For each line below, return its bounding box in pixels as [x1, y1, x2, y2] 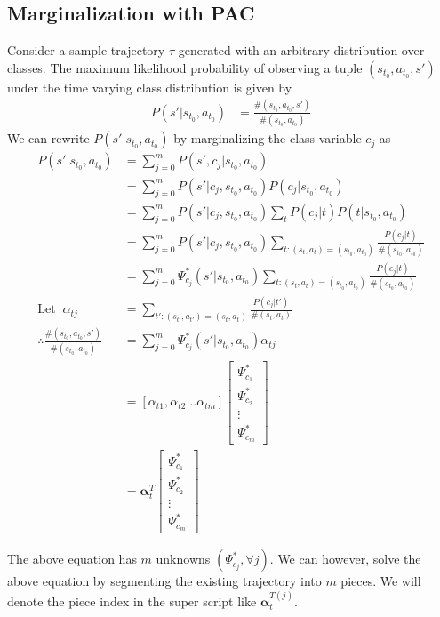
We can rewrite [7, 129, 90, 148]
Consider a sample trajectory [7, 41, 165, 60]
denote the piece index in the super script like [7, 591, 257, 610]
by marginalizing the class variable [173, 129, 362, 148]
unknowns [156, 549, 211, 568]
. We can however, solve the [269, 549, 421, 568]
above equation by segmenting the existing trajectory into [7, 572, 322, 590]
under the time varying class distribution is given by [7, 77, 292, 96]
